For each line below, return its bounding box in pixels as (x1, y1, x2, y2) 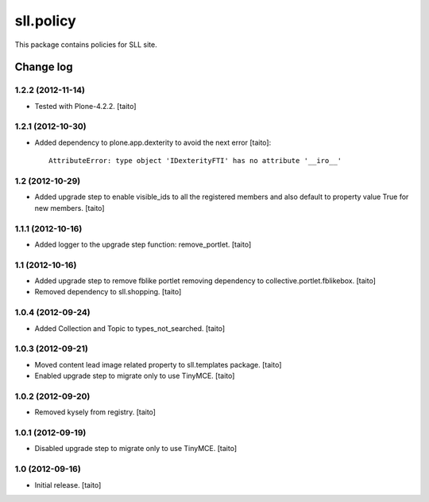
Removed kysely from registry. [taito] (34, 407, 157, 417)
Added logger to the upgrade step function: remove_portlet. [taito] (34, 239, 252, 249)
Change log (14, 60, 73, 74)
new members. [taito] (34, 203, 105, 212)
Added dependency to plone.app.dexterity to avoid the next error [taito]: (34, 138, 272, 147)
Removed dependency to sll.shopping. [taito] (34, 287, 182, 297)
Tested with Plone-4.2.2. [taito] (34, 101, 137, 111)
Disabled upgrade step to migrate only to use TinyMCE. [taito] (34, 444, 238, 453)
